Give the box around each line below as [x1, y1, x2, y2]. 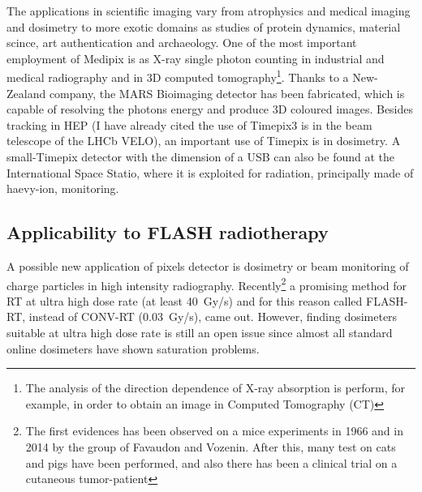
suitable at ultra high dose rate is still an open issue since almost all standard [6, 324, 393, 341]
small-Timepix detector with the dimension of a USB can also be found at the [6, 148, 395, 165]
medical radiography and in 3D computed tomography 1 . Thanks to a [6, 66, 349, 86]
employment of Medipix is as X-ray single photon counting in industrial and [6, 49, 385, 66]
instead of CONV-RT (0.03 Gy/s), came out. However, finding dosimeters [28, 308, 398, 325]
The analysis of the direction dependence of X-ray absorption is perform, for [25, 379, 406, 396]
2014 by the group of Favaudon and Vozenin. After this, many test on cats [25, 438, 396, 455]
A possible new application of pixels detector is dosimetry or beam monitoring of [6, 257, 409, 274]
